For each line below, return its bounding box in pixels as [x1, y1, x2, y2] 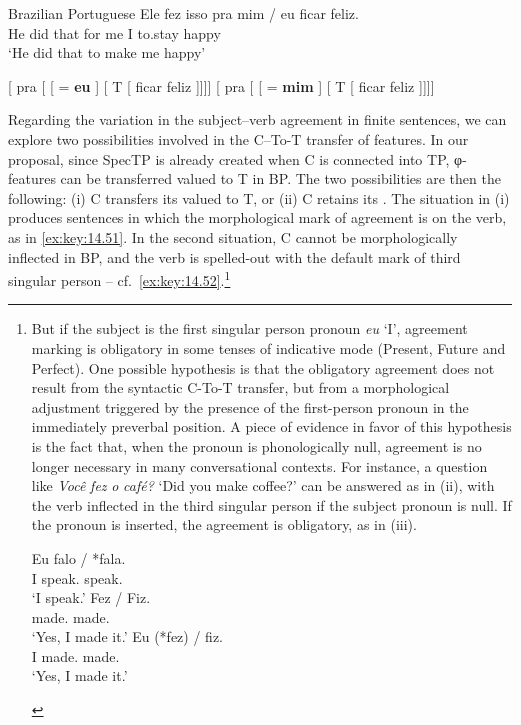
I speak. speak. [31, 567, 123, 588]
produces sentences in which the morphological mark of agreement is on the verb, [8, 207, 507, 228]
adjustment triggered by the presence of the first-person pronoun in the [31, 396, 469, 417]
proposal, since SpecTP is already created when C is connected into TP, [8, 148, 450, 169]
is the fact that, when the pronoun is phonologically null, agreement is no [31, 435, 482, 456]
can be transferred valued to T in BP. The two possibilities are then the [60, 168, 501, 189]
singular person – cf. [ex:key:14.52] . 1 [8, 267, 231, 290]
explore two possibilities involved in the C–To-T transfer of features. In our [8, 128, 469, 149]
